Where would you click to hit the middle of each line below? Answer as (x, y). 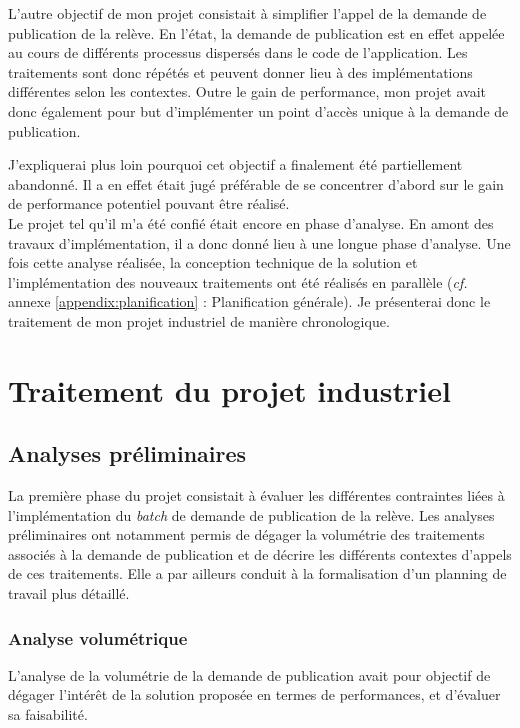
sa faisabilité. (48, 714)
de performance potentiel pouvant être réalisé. (149, 203)
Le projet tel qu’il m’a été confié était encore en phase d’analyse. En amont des (251, 222)
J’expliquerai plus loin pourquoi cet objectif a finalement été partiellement (235, 164)
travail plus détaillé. (69, 593)
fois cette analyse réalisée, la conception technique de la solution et (213, 262)
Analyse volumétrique (98, 637)
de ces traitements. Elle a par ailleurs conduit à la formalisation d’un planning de (257, 573)
